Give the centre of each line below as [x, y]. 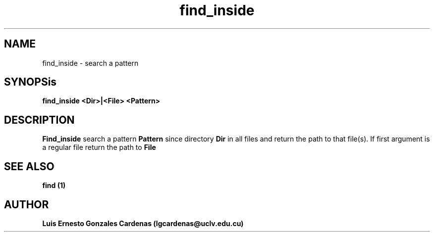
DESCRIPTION [39, 120]
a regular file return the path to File [99, 147]
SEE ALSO [29, 166]
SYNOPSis [30, 82]
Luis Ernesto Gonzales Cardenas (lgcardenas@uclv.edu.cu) [143, 223]
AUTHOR [27, 204]
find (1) [54, 186]
